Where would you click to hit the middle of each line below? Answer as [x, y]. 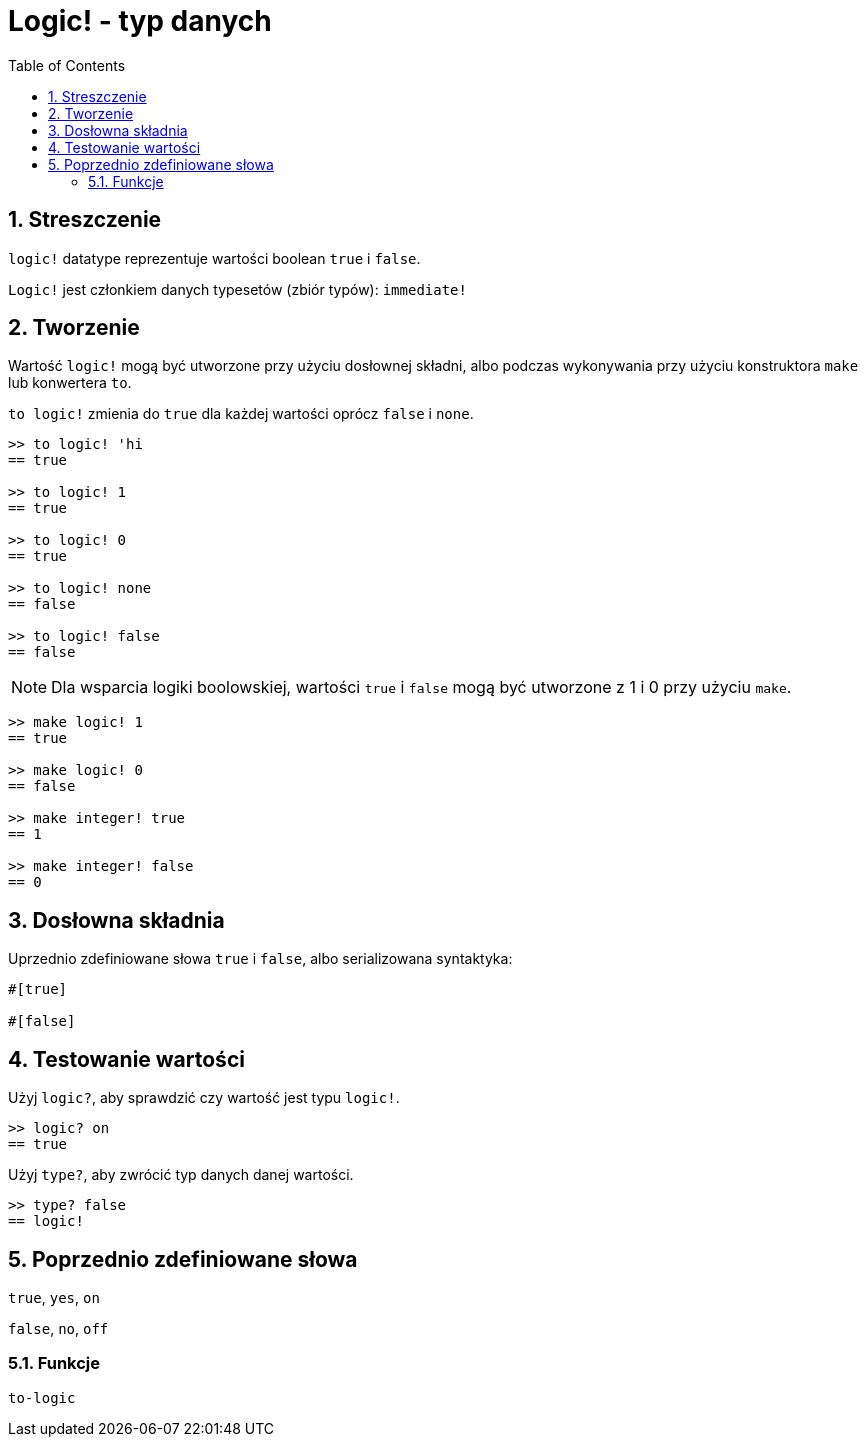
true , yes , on [54, 1297]
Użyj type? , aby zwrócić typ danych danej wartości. [181, 1175]
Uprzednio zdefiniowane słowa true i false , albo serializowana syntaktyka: [260, 959]
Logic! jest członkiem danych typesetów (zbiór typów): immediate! [237, 289]
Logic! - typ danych [140, 21]
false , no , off [58, 1328]
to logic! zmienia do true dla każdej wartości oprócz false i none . [241, 414]
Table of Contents [67, 65]
